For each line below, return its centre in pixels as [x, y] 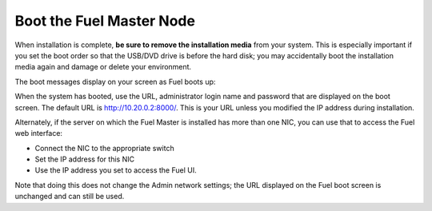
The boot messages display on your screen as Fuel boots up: [115, 82]
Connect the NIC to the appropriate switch [105, 148]
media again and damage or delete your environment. [103, 67]
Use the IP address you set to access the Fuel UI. [116, 170]
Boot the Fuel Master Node [105, 21]
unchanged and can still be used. [70, 197]
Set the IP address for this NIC [85, 159]
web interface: [39, 133]
